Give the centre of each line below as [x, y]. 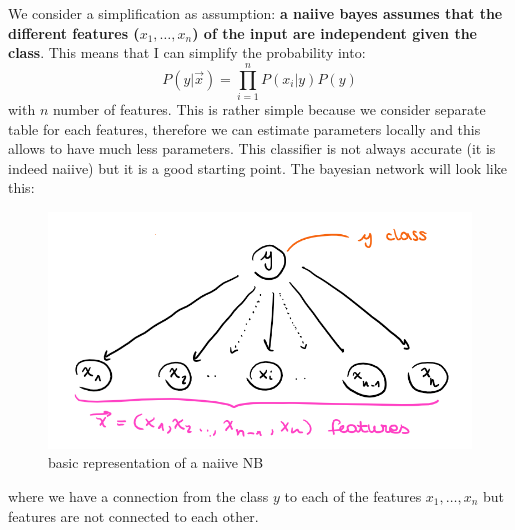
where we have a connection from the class [138, 496]
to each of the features [353, 496]
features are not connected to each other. [133, 515]
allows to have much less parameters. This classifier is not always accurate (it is [252, 148]
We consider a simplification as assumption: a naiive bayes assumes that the [255, 13]
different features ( [74, 32]
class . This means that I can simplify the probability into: [187, 52]
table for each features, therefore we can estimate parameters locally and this [244, 128]
